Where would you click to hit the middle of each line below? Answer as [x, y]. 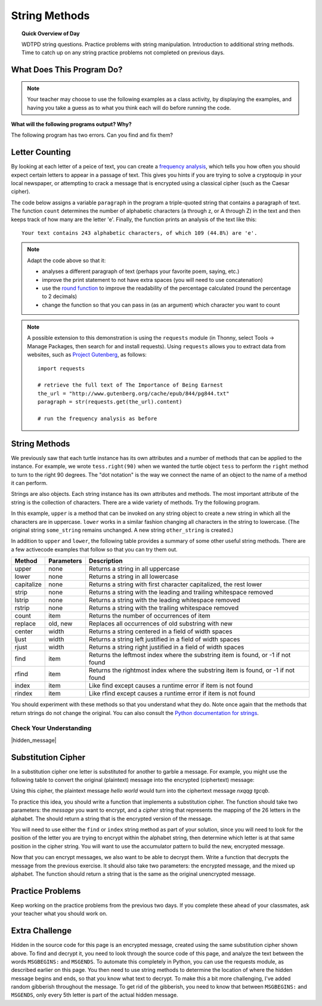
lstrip [22, 600]
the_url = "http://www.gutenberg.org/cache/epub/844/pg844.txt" [134, 393]
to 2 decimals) [60, 296]
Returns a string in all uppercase [134, 569]
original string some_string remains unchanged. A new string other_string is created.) [122, 530]
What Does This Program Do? [67, 70]
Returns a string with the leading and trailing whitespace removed [181, 593]
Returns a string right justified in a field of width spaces [166, 647]
